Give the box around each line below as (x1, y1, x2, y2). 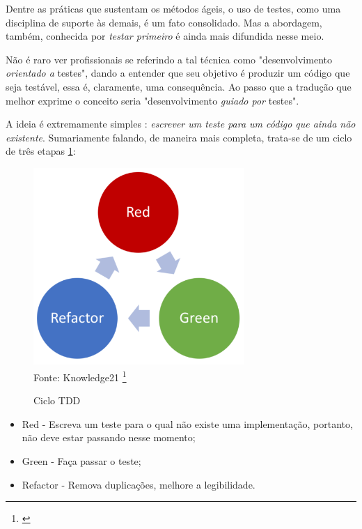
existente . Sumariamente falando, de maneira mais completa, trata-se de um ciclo (6, 130, 352, 144)
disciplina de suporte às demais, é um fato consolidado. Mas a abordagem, (6, 15, 322, 29)
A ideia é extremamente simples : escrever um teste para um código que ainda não (6, 116, 356, 131)
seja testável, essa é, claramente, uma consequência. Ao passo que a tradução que (6, 79, 352, 93)
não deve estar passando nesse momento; (22, 430, 196, 445)
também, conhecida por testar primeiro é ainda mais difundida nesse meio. (6, 29, 324, 43)
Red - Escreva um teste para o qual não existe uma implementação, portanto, (22, 416, 353, 431)
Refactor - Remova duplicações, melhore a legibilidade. (22, 477, 255, 491)
